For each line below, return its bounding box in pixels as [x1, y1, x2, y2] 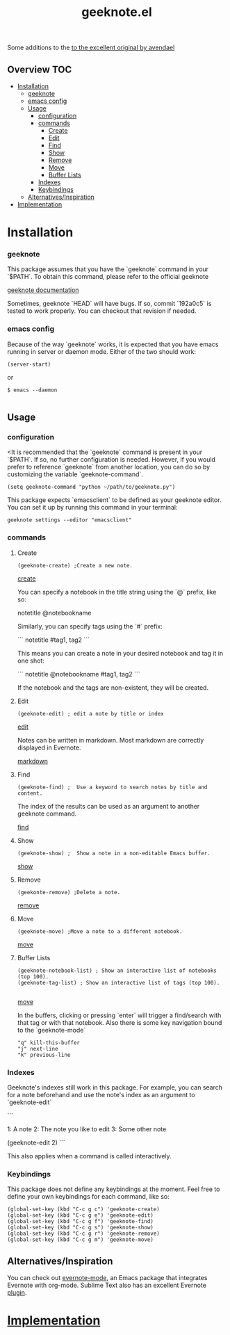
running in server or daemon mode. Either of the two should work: [7, 347, 197, 355]
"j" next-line [17, 1045, 58, 1052]
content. [17, 790, 43, 797]
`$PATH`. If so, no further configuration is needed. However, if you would [7, 455, 215, 464]
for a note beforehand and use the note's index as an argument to [7, 1091, 196, 1099]
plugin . [7, 1288, 27, 1297]
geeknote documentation [7, 286, 79, 294]
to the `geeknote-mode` [17, 1026, 86, 1034]
